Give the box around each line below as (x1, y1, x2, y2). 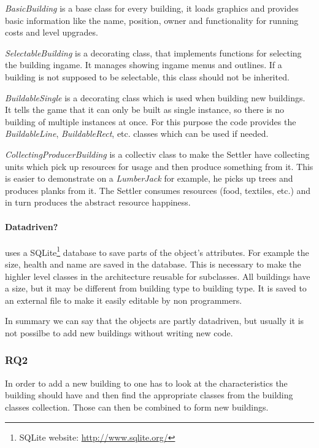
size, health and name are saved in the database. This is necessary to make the (5, 257, 301, 270)
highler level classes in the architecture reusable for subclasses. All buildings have (5, 269, 310, 282)
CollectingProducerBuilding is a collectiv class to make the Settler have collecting (5, 147, 310, 160)
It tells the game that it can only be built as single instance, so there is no (5, 103, 285, 116)
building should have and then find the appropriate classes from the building (5, 388, 293, 401)
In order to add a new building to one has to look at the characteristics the (5, 376, 288, 389)
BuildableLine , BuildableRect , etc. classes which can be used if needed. (5, 127, 269, 140)
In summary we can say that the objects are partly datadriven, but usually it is (5, 314, 304, 327)
